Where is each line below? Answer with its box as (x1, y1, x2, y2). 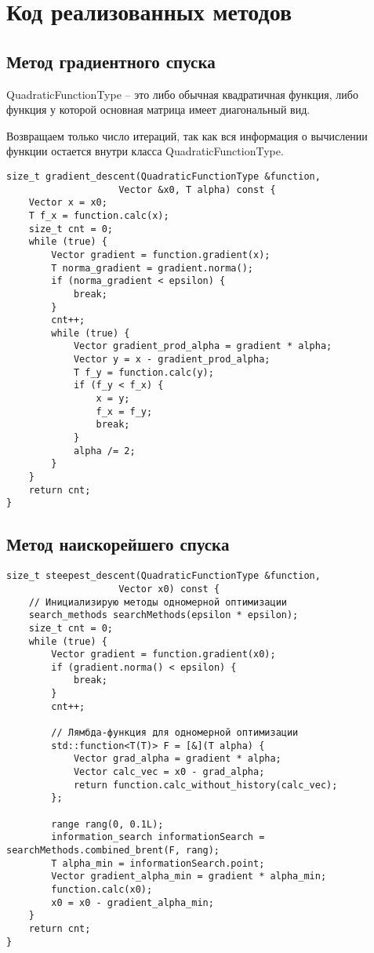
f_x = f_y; (96, 406, 153, 417)
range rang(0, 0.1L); (51, 818, 164, 830)
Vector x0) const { (118, 583, 220, 595)
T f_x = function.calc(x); (28, 209, 169, 221)
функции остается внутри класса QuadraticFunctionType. (6, 143, 284, 159)
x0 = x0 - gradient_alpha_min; (51, 897, 214, 908)
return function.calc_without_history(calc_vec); (73, 779, 338, 791)
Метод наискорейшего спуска (6, 532, 230, 556)
